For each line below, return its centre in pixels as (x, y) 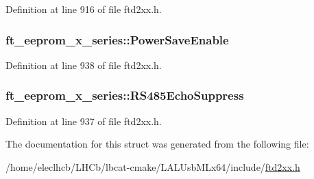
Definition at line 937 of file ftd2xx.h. (84, 121)
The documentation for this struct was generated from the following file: (157, 144)
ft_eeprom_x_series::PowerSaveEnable (117, 39)
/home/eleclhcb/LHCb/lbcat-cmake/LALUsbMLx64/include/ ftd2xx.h (153, 166)
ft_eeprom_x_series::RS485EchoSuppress (125, 95)
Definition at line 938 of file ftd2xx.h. (84, 65)
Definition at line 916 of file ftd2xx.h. (84, 9)
